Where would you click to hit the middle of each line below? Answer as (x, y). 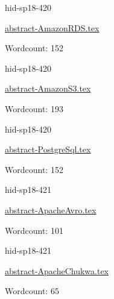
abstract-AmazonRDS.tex (52, 27)
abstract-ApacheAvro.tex (51, 209)
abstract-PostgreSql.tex (48, 149)
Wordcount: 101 (34, 230)
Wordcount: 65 (32, 291)
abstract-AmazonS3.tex (48, 88)
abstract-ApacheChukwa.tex (57, 270)
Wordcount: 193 (34, 108)
